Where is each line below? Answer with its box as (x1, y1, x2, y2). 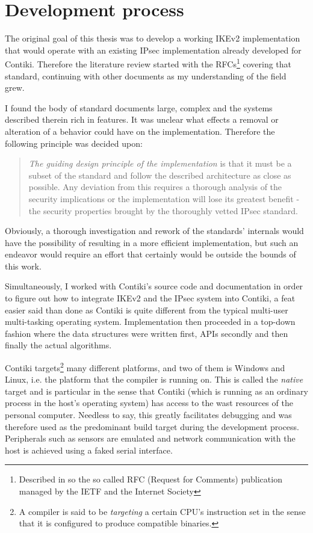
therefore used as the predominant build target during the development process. (5, 420, 300, 433)
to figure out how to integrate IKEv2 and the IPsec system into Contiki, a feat (5, 292, 296, 304)
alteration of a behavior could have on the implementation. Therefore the (5, 125, 275, 137)
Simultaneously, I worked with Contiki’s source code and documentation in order (5, 280, 303, 292)
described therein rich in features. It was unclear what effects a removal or (5, 113, 279, 126)
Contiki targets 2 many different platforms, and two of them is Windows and (5, 360, 285, 374)
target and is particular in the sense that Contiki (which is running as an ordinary (5, 384, 308, 397)
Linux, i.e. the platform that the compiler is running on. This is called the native (5, 373, 303, 386)
